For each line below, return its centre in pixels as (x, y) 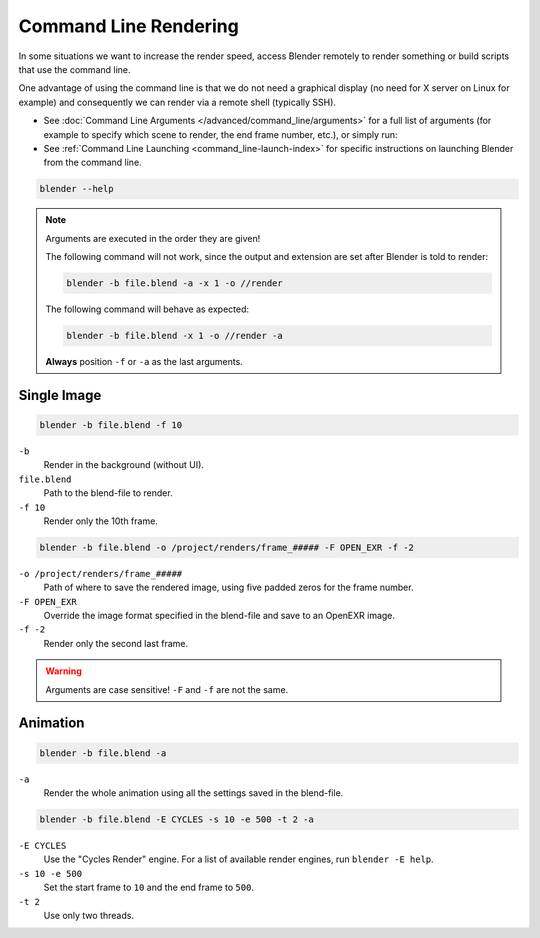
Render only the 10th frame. (101, 521)
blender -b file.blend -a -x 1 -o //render (175, 283)
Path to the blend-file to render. (108, 493)
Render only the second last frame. (116, 643)
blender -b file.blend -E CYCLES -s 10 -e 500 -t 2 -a (176, 819)
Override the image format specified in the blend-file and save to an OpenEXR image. (219, 616)
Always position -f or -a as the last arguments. (144, 361)
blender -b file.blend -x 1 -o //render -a (175, 335)
